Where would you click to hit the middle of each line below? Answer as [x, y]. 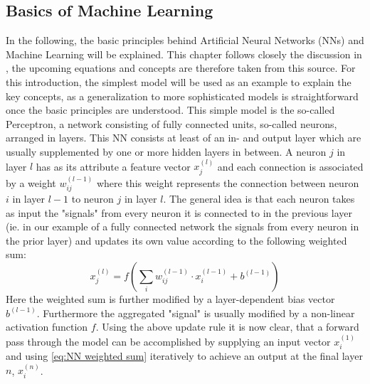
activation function [47, 327]
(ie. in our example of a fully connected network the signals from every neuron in [183, 226]
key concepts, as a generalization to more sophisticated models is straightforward [182, 96]
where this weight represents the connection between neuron [228, 182]
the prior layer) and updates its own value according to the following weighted [176, 240]
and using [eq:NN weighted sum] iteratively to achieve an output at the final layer [184, 356]
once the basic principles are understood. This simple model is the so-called [170, 110]
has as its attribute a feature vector [113, 166]
